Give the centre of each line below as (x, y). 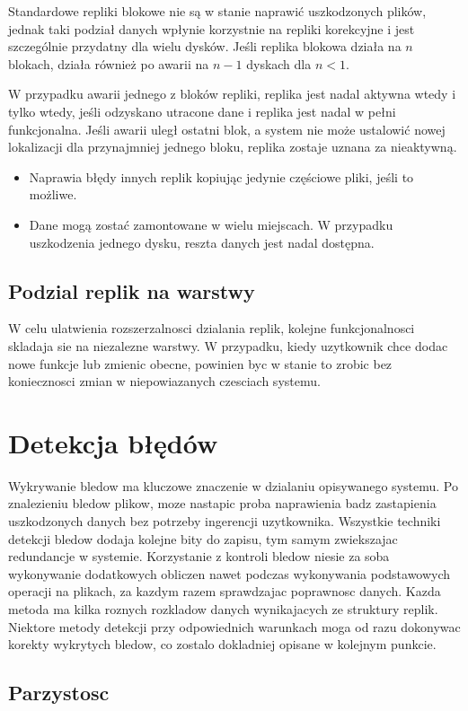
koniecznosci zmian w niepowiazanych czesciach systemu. (164, 381)
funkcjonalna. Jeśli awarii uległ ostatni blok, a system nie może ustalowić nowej (227, 129)
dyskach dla (279, 63)
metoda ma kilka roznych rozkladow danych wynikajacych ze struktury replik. (223, 608)
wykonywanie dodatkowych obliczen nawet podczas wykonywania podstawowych (230, 573)
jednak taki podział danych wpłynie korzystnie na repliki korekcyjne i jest (212, 28)
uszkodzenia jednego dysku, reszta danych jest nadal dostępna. (202, 242)
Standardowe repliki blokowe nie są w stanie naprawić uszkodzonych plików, (217, 11)
